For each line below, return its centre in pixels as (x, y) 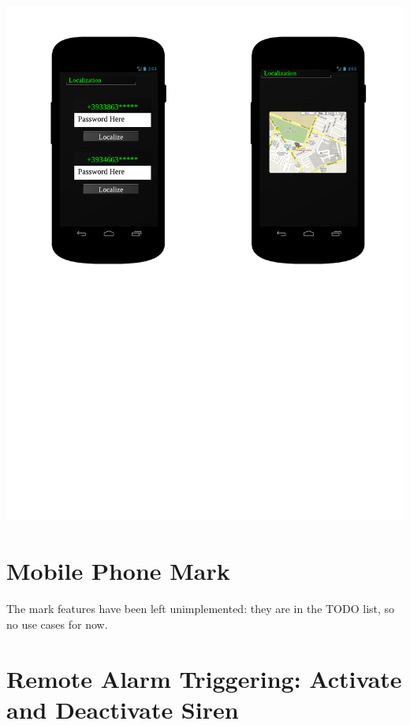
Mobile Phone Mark (118, 571)
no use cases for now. (57, 624)
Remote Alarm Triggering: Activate (204, 678)
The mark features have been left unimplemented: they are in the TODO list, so (201, 609)
